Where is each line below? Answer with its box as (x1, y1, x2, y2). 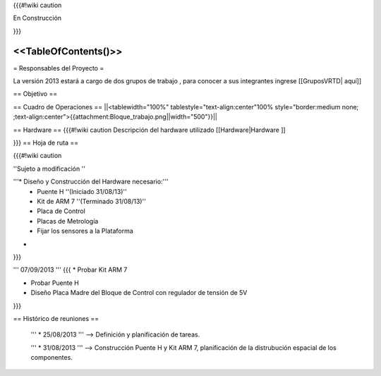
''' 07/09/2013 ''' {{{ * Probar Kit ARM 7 (13, 265, 128, 274)
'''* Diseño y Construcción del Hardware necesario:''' (13, 177, 169, 186)
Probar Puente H (30, 279, 79, 287)
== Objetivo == (13, 90, 58, 98)
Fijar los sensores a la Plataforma (37, 226, 133, 236)
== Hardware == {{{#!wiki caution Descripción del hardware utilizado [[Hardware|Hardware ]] (13, 126, 286, 134)
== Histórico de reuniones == (13, 314, 99, 322)
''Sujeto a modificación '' (13, 164, 86, 173)
